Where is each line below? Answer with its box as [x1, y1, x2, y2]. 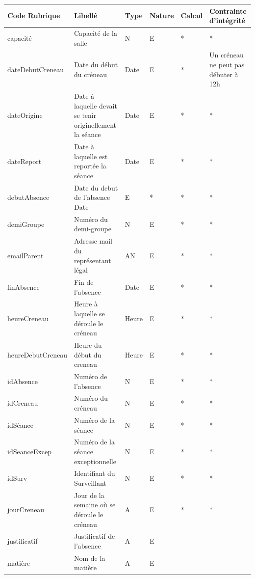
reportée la [74, 161, 106, 171]
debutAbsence [7, 192, 50, 202]
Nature [149, 10, 174, 21]
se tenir [74, 110, 97, 120]
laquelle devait [74, 100, 117, 110]
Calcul [180, 10, 203, 21]
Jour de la [74, 490, 104, 500]
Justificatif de [74, 531, 115, 541]
